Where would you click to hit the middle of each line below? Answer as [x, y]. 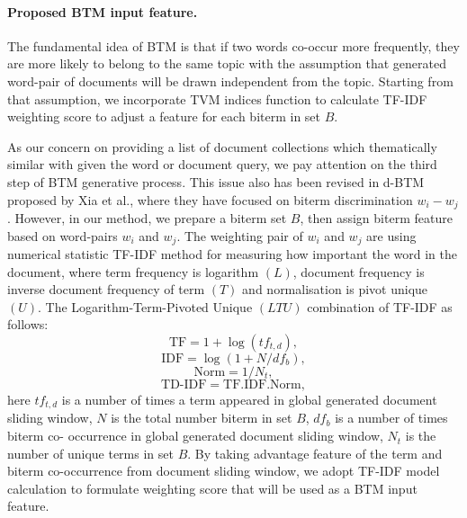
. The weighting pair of [240, 235]
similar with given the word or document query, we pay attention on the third [222, 164]
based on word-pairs [63, 235]
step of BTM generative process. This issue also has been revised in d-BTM [216, 181]
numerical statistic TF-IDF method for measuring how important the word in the [232, 254]
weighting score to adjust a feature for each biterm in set [164, 116]
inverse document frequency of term [106, 289]
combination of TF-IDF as [380, 306]
